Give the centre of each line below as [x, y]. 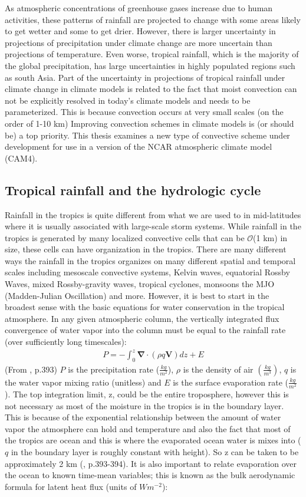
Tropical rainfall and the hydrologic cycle [133, 190]
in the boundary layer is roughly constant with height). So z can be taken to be [155, 452]
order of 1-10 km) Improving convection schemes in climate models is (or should [149, 123]
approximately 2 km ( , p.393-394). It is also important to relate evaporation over [151, 463]
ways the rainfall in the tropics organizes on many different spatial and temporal [150, 260]
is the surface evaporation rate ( [231, 382]
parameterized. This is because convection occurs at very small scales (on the [144, 112]
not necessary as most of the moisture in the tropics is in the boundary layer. [144, 405]
